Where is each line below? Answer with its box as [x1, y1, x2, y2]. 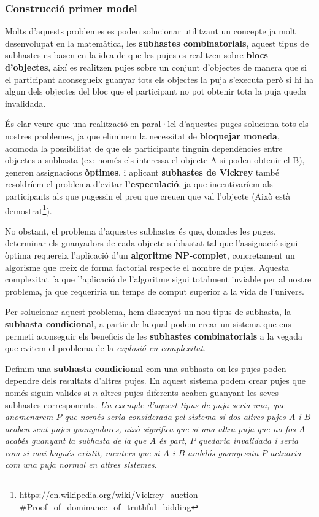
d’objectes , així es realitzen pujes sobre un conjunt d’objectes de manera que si [5, 61, 307, 73]
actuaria [270, 446, 301, 459]
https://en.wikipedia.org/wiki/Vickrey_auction [19, 488, 198, 501]
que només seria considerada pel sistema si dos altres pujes [64, 410, 286, 423]
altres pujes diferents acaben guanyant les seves [101, 386, 279, 398]
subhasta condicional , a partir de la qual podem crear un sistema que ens [5, 317, 291, 330]
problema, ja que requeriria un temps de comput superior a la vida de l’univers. [5, 284, 304, 297]
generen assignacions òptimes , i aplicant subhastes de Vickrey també [5, 165, 279, 178]
